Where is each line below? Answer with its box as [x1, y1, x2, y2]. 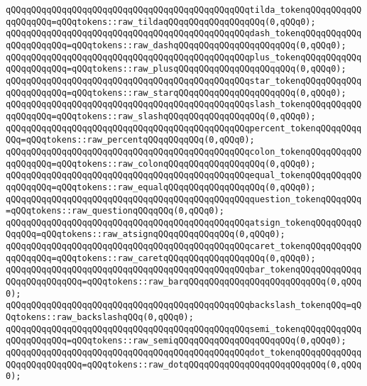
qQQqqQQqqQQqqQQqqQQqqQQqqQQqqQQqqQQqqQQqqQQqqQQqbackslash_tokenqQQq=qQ [6, 300, 362, 311]
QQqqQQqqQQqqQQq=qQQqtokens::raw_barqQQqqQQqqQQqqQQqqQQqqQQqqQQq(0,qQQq [6, 277, 362, 287]
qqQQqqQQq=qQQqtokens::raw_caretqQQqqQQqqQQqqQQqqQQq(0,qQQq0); [6, 253, 316, 263]
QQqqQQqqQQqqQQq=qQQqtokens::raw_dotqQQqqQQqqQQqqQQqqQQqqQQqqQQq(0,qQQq [6, 359, 362, 370]
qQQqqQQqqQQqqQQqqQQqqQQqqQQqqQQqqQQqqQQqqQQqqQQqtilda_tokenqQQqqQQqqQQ [6, 5, 362, 15]
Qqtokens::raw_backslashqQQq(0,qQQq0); [6, 312, 194, 323]
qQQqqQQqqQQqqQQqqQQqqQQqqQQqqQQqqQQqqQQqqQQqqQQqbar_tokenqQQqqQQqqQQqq [6, 265, 362, 275]
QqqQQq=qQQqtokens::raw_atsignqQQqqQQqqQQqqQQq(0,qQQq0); [6, 229, 285, 240]
